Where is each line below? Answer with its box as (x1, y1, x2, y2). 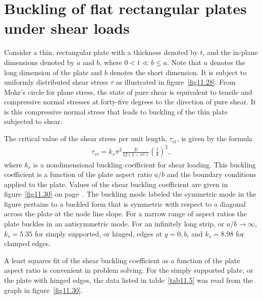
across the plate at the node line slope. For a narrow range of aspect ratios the (4, 208, 247, 219)
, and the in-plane (202, 47, 258, 57)
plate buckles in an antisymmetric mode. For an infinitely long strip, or (4, 218, 225, 229)
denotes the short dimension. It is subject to (110, 67, 247, 77)
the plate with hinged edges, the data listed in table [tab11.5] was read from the (4, 275, 253, 285)
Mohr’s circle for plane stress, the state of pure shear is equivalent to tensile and (4, 86, 252, 97)
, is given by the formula (177, 133, 253, 144)
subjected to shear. (4, 116, 63, 127)
